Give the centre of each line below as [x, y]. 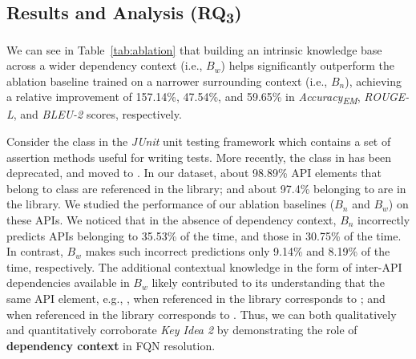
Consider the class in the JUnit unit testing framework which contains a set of [199, 141]
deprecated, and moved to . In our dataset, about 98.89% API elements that [194, 173]
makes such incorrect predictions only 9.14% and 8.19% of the [238, 251]
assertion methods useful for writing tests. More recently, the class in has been [199, 157]
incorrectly [384, 219]
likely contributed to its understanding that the [268, 282]
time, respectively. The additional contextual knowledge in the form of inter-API [204, 266]
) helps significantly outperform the [308, 65]
